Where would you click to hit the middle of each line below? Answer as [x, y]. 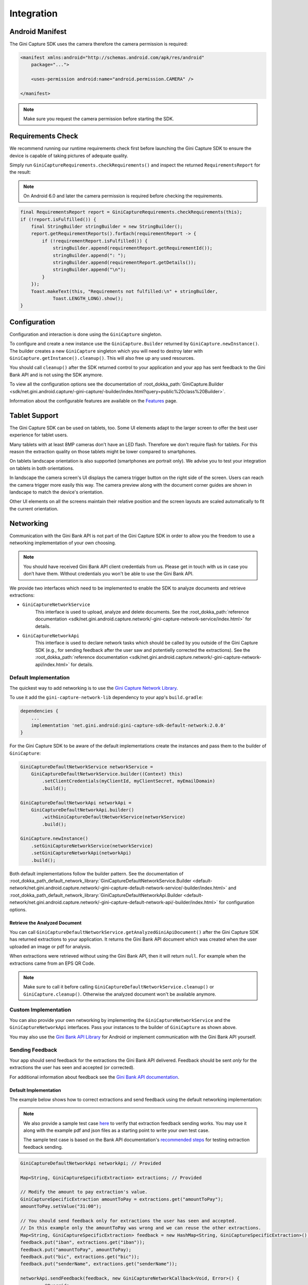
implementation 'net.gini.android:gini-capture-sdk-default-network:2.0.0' [129, 725]
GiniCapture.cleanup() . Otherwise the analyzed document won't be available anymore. [120, 994]
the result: [20, 172]
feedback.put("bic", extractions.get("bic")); [80, 1256]
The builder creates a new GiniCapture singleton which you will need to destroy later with [106, 351]
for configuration [237, 903]
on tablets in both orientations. [42, 468]
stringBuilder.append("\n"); [89, 270]
